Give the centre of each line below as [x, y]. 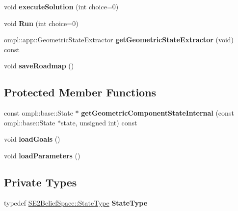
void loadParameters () [42, 155]
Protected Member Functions [80, 92]
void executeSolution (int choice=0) [61, 6]
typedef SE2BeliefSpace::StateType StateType [76, 202]
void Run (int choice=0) [41, 23]
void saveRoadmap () [39, 66]
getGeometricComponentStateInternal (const [158, 113]
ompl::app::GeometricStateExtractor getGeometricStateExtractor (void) [119, 40]
